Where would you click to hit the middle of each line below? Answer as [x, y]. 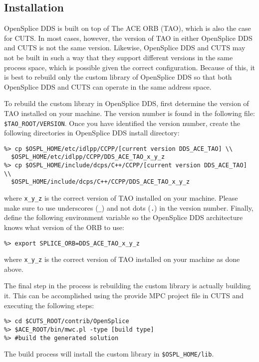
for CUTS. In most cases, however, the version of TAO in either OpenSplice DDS [128, 38]
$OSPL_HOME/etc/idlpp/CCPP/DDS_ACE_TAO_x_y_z [88, 157]
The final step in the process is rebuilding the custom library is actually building [128, 286]
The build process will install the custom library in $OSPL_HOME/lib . [109, 354]
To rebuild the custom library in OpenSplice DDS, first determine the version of [127, 103]
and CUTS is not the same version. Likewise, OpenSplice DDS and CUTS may [125, 48]
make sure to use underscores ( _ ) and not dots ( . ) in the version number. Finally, [129, 207]
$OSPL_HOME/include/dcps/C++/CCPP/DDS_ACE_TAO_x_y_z [101, 182]
